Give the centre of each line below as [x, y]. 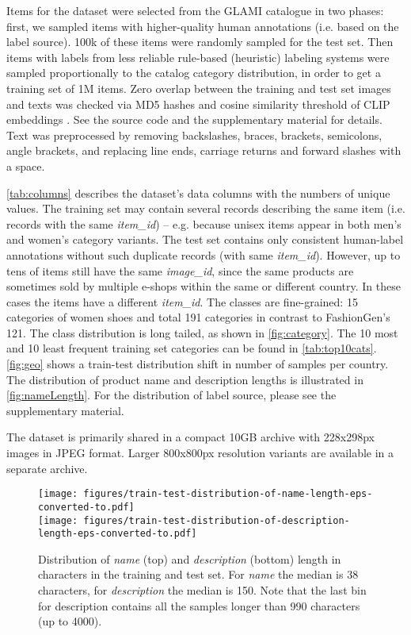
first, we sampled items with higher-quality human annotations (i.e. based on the [203, 26]
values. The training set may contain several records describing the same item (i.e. [206, 208]
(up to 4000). [70, 621]
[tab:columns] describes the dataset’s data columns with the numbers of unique [198, 192]
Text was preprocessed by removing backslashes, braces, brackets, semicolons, [194, 135]
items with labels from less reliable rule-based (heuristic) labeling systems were [198, 57]
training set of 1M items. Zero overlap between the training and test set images [199, 88]
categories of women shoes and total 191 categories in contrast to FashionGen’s [198, 317]
